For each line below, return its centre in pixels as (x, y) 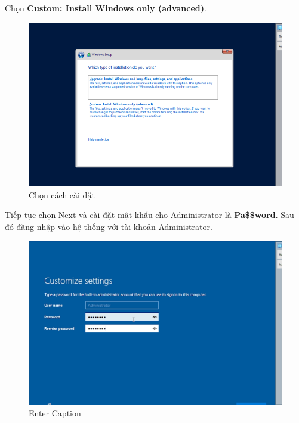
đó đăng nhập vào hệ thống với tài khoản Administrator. (109, 226)
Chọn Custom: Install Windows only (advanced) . (106, 8)
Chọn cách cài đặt (62, 195)
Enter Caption (55, 413)
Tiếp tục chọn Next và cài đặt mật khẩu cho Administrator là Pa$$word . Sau (149, 215)
